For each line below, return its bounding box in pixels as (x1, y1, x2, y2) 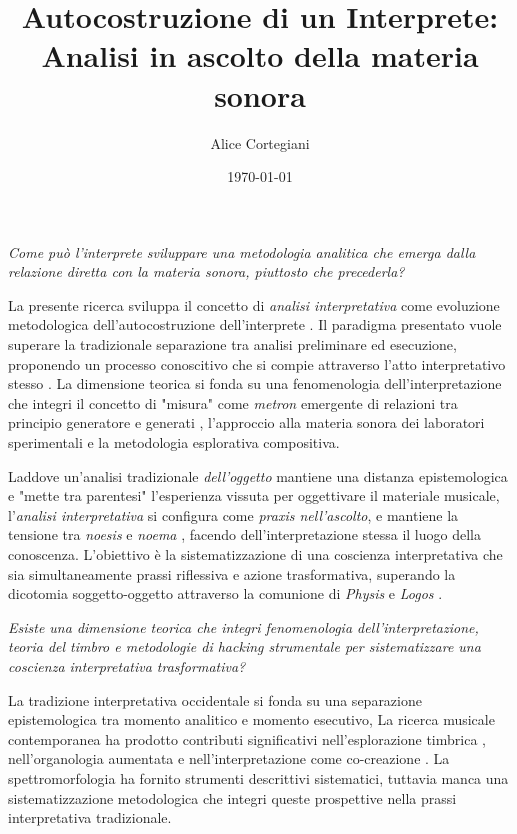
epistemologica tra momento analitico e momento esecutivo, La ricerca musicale (8, 709, 495, 730)
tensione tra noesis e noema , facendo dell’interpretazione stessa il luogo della (8, 524, 481, 545)
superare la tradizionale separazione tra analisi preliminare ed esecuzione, (8, 334, 457, 355)
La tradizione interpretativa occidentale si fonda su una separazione (8, 689, 422, 710)
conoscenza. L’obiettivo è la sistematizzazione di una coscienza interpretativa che (8, 544, 503, 564)
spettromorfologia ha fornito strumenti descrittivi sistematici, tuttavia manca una (8, 767, 509, 788)
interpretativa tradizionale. (8, 807, 172, 828)
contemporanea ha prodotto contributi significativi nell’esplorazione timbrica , (8, 728, 486, 749)
